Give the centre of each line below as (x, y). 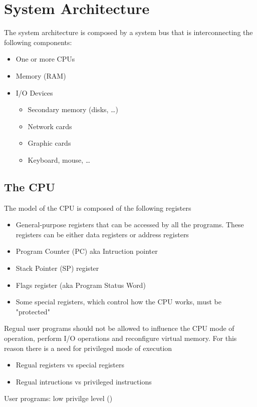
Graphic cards (49, 143)
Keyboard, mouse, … (59, 159)
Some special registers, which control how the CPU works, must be (118, 302)
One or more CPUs (45, 59)
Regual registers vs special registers (70, 365)
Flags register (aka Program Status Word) (81, 285)
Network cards (50, 126)
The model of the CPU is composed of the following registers (98, 208)
